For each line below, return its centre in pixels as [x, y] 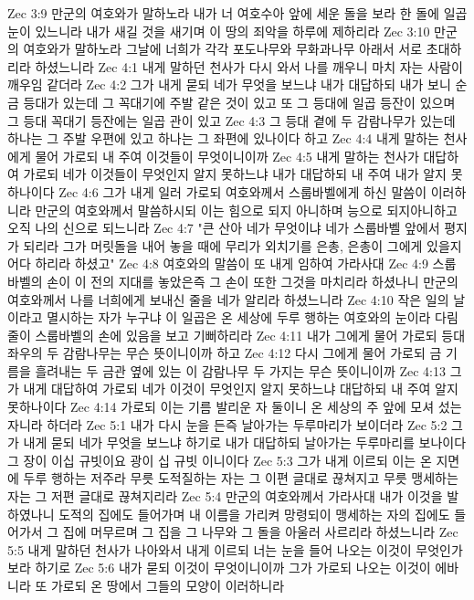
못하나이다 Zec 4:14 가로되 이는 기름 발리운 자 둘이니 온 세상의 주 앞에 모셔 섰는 [235, 407]
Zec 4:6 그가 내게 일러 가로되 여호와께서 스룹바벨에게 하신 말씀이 [243, 191]
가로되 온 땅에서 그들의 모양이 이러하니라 [168, 585]
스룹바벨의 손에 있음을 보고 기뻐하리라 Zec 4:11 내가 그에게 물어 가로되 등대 [250, 335]
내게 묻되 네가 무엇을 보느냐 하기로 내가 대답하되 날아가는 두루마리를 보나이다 [245, 442]
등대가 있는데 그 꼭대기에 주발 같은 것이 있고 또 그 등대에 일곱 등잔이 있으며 [239, 102]
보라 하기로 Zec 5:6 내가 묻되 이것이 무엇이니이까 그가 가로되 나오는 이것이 [219, 568]
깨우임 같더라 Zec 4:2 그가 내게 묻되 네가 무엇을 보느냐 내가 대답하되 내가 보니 [229, 84]
